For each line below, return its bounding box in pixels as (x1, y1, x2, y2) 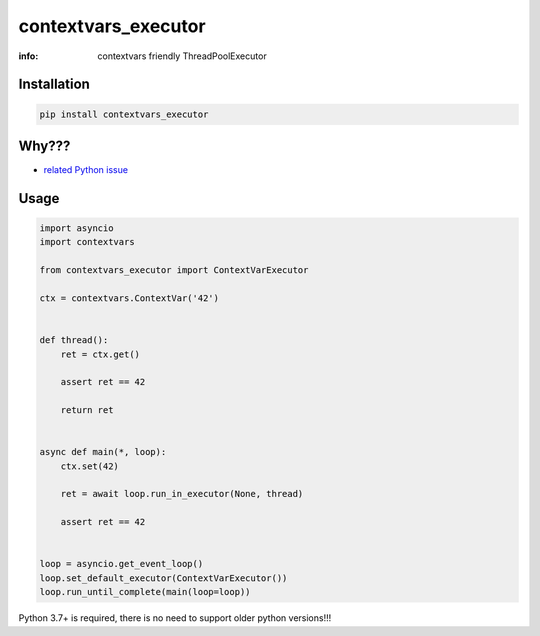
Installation (18, 76, 90, 93)
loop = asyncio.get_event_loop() (39, 558, 204, 570)
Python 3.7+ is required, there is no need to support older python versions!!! (18, 612, 332, 624)
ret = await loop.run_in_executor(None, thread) (60, 488, 304, 500)
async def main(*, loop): (39, 446, 167, 458)
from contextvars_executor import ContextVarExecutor (39, 265, 309, 276)
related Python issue (43, 164, 129, 176)
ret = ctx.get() (60, 348, 140, 360)
